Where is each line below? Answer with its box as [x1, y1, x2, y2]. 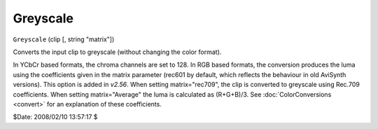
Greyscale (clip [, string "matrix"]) [13, 35, 115, 43]
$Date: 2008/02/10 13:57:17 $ [13, 113, 98, 121]
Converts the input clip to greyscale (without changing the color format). [13, 48, 222, 56]
